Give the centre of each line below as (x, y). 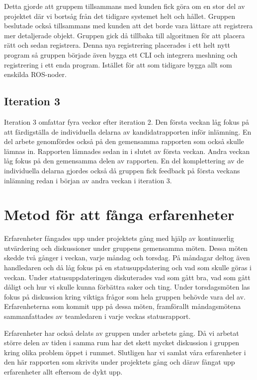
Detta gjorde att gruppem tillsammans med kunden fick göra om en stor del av (125, 6)
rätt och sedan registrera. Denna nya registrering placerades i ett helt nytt (117, 45)
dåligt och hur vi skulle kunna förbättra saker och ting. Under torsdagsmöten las (127, 287)
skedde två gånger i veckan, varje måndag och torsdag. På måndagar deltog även (127, 258)
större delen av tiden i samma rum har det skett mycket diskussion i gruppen (122, 342)
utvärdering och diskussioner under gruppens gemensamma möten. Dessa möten (126, 248)
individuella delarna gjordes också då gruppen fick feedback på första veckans (122, 170)
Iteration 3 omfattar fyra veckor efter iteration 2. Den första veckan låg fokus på (127, 121)
